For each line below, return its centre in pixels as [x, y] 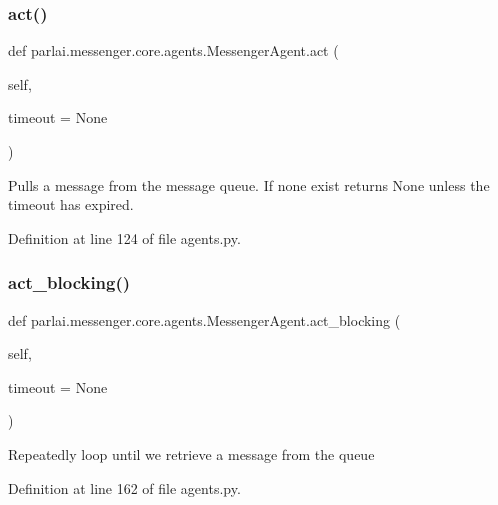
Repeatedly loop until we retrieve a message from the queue [191, 453]
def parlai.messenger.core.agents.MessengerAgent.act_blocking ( [204, 319]
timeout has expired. [71, 204]
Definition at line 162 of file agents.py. [124, 487]
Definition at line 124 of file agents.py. [124, 237]
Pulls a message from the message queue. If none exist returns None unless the [249, 184]
